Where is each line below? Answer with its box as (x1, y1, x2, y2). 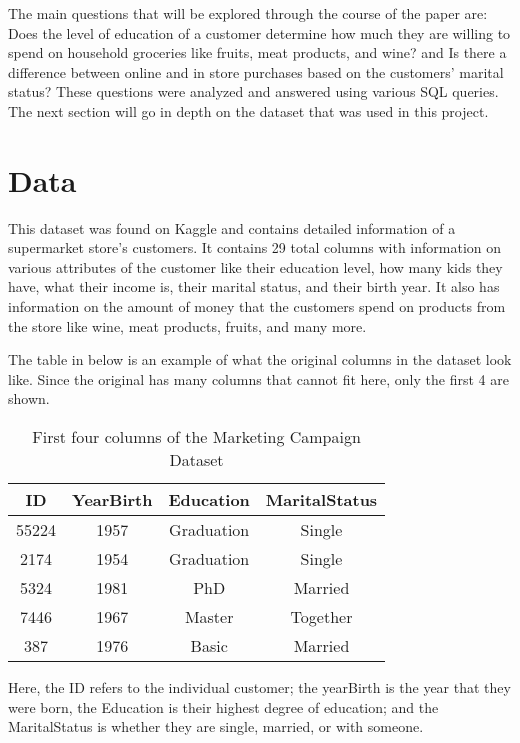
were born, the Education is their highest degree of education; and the (8, 696, 439, 717)
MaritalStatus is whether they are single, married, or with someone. (8, 716, 424, 737)
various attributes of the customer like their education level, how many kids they (8, 256, 503, 277)
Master (184, 605, 234, 629)
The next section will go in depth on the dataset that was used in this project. (8, 100, 489, 121)
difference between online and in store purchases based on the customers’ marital (8, 61, 504, 82)
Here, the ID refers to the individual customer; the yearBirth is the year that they (8, 677, 511, 698)
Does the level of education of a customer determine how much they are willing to (8, 22, 511, 43)
